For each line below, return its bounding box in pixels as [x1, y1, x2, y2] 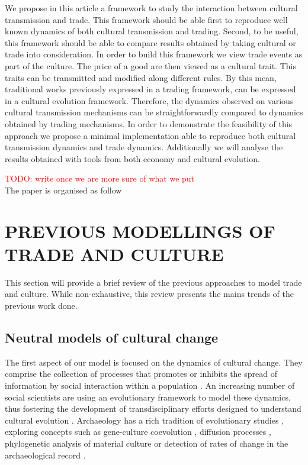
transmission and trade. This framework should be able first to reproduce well [5, 13, 288, 25]
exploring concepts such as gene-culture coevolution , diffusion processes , [5, 425, 271, 438]
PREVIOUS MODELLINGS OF [5, 218, 275, 243]
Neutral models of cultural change [5, 328, 219, 346]
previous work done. [5, 299, 78, 311]
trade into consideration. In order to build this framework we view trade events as [5, 48, 303, 60]
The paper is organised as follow [5, 183, 122, 196]
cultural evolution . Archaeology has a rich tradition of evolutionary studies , [5, 414, 284, 426]
